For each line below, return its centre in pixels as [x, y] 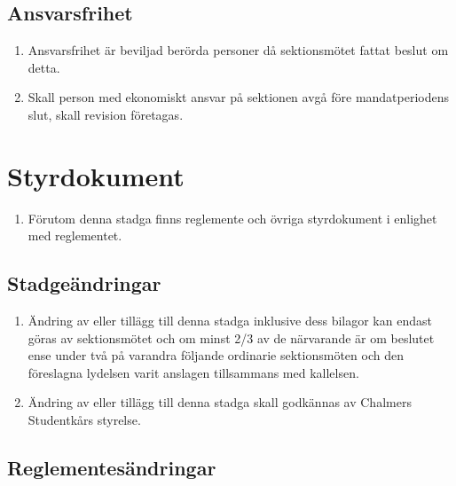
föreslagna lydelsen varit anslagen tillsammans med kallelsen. [193, 372]
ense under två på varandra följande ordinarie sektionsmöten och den [216, 355]
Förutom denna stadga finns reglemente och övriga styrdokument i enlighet [232, 218]
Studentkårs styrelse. [84, 420]
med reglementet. [75, 235]
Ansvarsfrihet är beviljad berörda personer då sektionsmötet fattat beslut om [238, 50]
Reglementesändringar [112, 468]
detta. [44, 67]
